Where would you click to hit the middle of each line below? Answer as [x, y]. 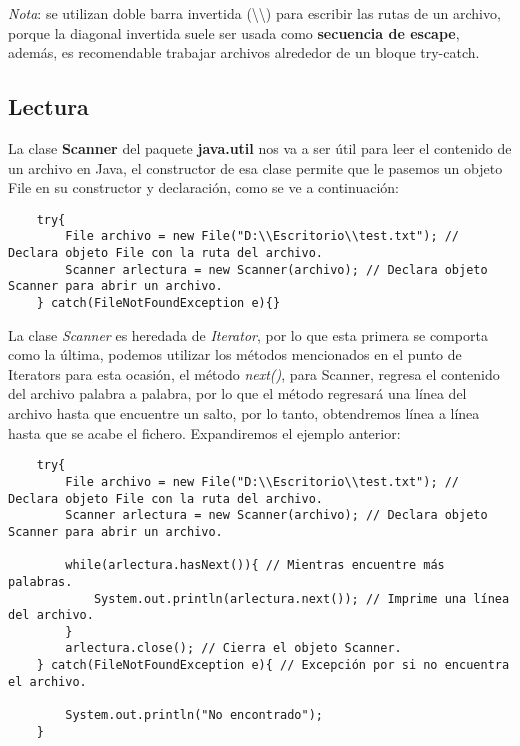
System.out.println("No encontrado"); [194, 715]
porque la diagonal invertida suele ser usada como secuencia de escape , [234, 32]
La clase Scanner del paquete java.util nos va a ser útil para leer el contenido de [260, 147]
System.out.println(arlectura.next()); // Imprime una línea [301, 598]
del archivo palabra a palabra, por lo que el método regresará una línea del [237, 393]
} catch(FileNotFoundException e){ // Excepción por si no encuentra [273, 665]
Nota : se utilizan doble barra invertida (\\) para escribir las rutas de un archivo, [254, 13]
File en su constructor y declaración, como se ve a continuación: [203, 187]
